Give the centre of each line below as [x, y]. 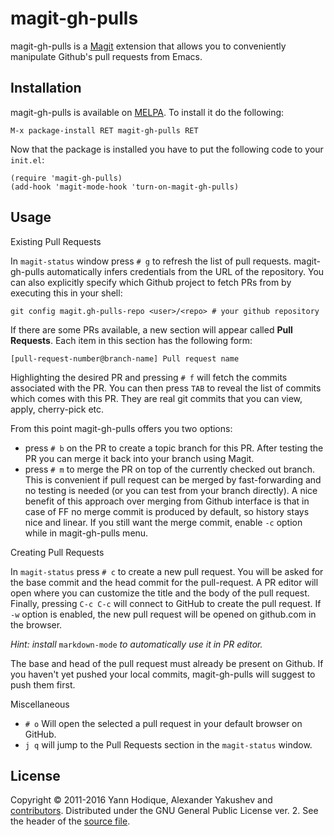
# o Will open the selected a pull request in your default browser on [163, 723]
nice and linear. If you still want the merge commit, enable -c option [163, 522]
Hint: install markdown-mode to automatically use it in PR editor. [136, 644]
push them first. [43, 684]
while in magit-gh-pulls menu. [86, 533]
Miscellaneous [40, 704]
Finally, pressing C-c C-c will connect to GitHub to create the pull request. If [166, 603]
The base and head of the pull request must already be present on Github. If [167, 663]
